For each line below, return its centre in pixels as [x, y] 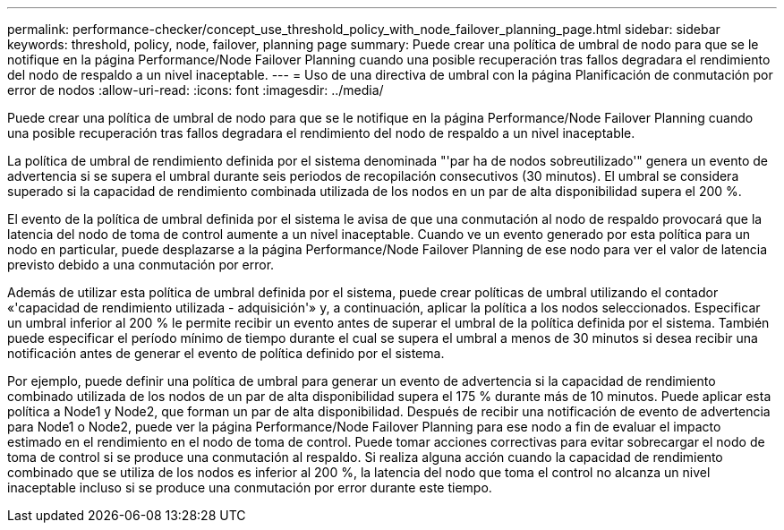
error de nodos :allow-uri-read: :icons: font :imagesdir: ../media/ [196, 90]
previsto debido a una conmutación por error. [141, 265]
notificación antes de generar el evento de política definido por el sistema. [226, 353]
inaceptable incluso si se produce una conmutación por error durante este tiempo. [250, 487]
